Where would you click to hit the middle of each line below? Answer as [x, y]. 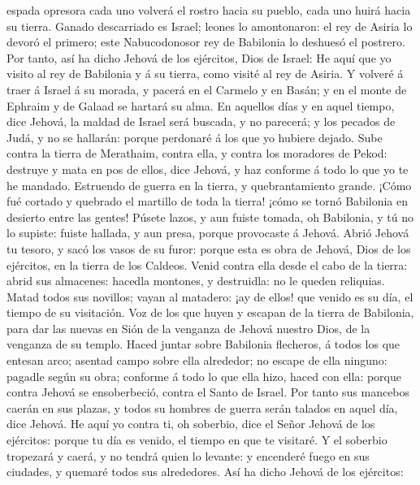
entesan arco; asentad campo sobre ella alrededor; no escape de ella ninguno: [197, 360]
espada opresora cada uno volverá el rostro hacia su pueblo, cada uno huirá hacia [209, 10]
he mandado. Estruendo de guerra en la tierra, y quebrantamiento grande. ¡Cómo [209, 185]
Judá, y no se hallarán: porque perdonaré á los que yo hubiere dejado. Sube [195, 137]
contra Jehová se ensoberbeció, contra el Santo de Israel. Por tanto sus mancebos [208, 392]
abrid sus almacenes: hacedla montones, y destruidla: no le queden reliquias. [196, 281]
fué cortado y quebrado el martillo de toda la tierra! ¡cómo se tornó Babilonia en [208, 201]
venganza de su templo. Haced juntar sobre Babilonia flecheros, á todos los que [204, 344]
